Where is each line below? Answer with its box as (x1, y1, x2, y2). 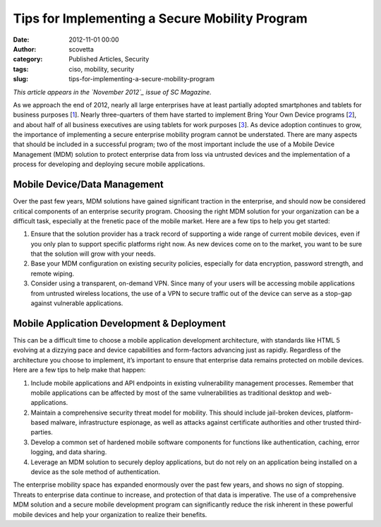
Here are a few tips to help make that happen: (13, 366, 146, 374)
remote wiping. (30, 269, 75, 278)
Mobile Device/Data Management (13, 179, 164, 191)
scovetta (68, 45, 95, 53)
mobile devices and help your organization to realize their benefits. (13, 510, 207, 519)
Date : (13, 35, 30, 44)
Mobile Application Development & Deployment (13, 317, 226, 329)
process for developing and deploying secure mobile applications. (13, 160, 205, 169)
